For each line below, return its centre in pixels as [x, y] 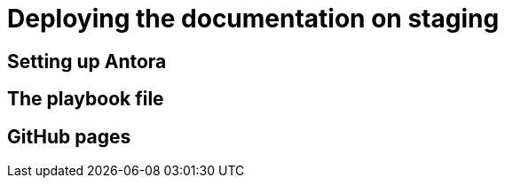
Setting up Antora [87, 61]
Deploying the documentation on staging [253, 19]
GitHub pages [69, 136]
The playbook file [86, 99]
